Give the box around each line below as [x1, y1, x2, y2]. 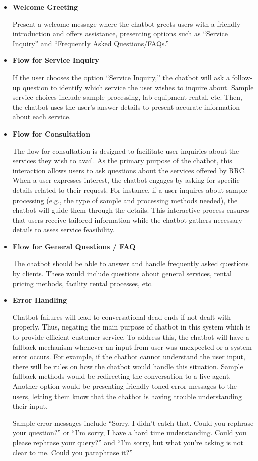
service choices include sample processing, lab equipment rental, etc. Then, [12, 92, 242, 102]
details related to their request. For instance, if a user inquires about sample [12, 184, 247, 195]
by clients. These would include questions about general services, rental [12, 268, 232, 279]
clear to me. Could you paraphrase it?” [12, 447, 133, 457]
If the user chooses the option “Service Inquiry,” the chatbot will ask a [12, 72, 230, 82]
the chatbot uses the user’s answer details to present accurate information [12, 101, 240, 112]
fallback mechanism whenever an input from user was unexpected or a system [12, 341, 252, 352]
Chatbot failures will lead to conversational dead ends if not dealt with [12, 311, 231, 322]
